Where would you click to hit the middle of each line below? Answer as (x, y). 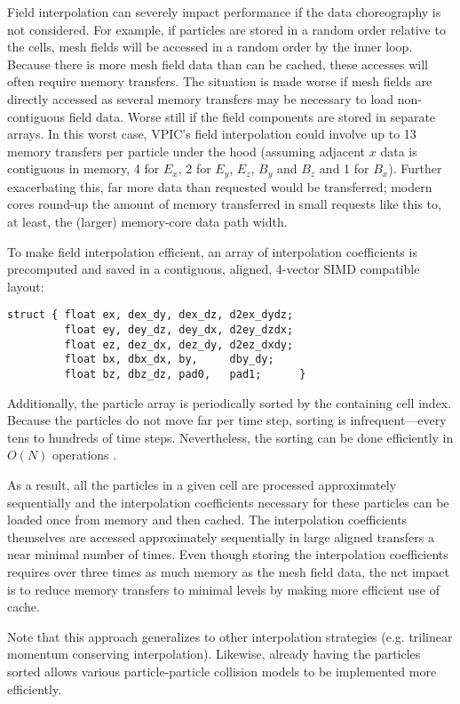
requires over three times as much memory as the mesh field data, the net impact (228, 571)
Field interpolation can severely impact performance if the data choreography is (224, 12)
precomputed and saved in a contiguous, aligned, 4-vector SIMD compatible (214, 269)
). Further (415, 168)
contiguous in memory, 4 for (83, 168)
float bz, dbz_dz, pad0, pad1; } (185, 374)
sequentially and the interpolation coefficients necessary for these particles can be (228, 502)
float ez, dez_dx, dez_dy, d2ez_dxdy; (179, 344)
